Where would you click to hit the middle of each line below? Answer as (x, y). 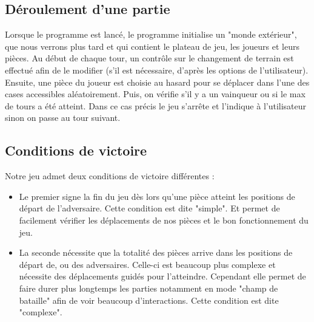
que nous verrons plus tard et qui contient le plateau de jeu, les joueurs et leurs (152, 46)
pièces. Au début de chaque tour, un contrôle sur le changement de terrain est (149, 58)
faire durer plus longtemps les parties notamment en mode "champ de (149, 288)
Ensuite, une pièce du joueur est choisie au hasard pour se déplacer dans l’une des (157, 82)
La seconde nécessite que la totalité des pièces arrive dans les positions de (156, 252)
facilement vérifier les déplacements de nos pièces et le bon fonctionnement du (164, 220)
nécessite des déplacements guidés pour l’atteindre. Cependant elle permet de (162, 276)
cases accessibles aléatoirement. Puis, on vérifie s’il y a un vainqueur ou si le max (155, 94)
